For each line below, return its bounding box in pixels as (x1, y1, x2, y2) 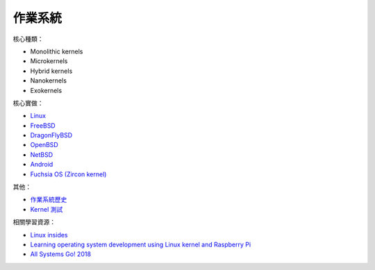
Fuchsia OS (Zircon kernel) (30, 170, 107, 178)
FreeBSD (30, 121, 56, 130)
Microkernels (30, 57, 68, 65)
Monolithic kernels (30, 47, 83, 56)
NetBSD (30, 150, 53, 159)
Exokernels (30, 86, 62, 94)
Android (30, 160, 53, 169)
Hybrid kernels (30, 67, 73, 75)
